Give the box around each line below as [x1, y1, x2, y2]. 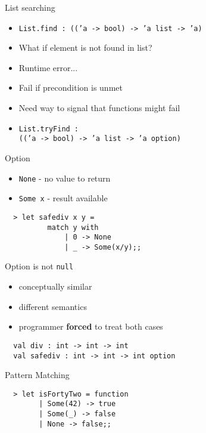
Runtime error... [18, 61, 78, 73]
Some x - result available [18, 192, 108, 204]
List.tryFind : [18, 124, 79, 133]
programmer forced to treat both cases [18, 320, 163, 333]
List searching [5, 1, 55, 13]
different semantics [18, 300, 87, 312]
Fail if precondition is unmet [18, 81, 123, 94]
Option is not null [5, 260, 74, 272]
